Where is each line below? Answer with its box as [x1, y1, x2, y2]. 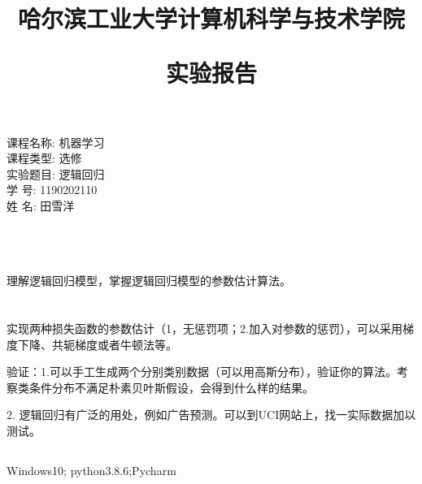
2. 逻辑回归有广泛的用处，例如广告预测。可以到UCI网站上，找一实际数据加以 [7, 406, 416, 423]
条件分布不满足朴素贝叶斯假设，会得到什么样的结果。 [28, 378, 314, 395]
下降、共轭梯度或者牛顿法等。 [17, 335, 177, 352]
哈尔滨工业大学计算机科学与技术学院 [17, 2, 405, 35]
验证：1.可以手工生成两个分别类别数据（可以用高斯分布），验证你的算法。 [7, 363, 397, 380]
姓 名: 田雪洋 [7, 197, 75, 214]
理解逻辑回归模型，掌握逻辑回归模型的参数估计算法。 [7, 272, 291, 289]
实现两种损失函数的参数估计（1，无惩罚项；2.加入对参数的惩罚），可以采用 [7, 320, 402, 337]
